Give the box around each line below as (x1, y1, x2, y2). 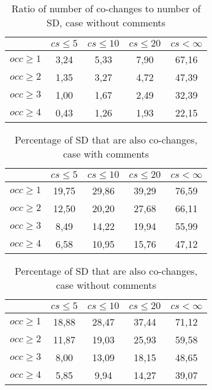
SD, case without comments (47, 15, 166, 29)
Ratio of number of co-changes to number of (11, 1, 201, 15)
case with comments (63, 147, 150, 161)
